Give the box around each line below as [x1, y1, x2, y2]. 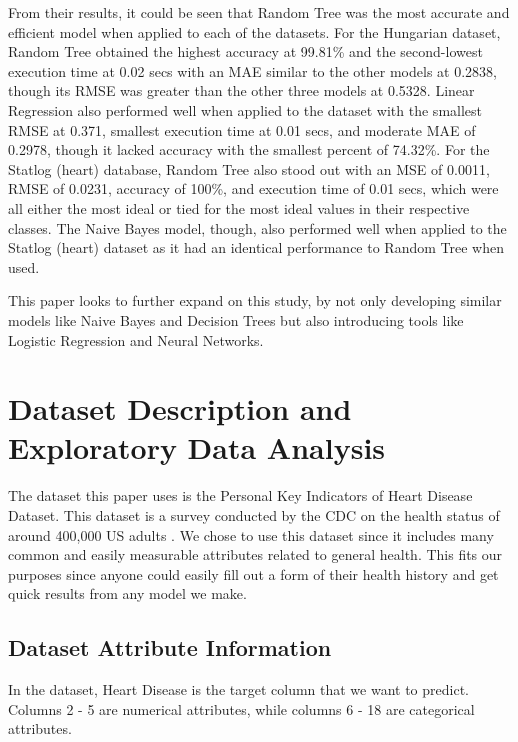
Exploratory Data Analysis [8, 427, 386, 468]
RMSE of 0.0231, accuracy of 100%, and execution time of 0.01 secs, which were [8, 178, 499, 199]
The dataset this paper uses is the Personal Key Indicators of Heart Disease [8, 485, 473, 506]
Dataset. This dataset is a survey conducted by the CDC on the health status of [8, 505, 500, 525]
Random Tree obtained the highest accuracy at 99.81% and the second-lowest [8, 41, 483, 62]
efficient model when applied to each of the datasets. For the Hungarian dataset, [8, 21, 501, 42]
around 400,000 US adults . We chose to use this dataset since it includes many [8, 524, 494, 545]
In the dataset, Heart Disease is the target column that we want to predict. [8, 679, 470, 700]
